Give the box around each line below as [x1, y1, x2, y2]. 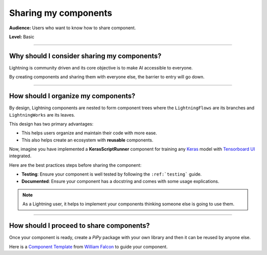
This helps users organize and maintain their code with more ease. [21, 130, 157, 136]
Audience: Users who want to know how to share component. [9, 25, 136, 31]
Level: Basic [9, 34, 35, 40]
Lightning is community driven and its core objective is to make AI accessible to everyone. [9, 64, 193, 70]
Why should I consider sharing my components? [9, 52, 162, 60]
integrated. [9, 153, 32, 159]
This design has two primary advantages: [9, 121, 94, 127]
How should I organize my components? [9, 92, 135, 100]
